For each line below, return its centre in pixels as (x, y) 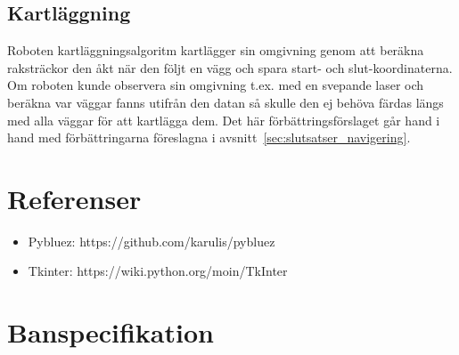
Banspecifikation (111, 332)
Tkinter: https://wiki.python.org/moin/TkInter (158, 271)
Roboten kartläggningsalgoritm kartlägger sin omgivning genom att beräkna (216, 50)
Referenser (74, 198)
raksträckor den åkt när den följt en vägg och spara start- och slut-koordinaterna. (230, 67)
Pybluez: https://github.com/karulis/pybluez (152, 241)
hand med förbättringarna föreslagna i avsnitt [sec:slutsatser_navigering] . (209, 137)
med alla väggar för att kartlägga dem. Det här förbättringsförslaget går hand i (224, 120)
